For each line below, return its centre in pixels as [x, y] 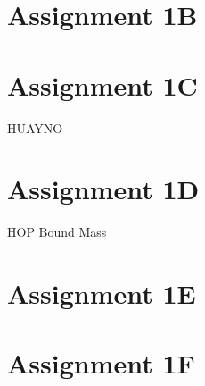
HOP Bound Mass [57, 232]
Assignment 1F [101, 363]
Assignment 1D [103, 189]
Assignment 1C [102, 84]
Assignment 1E [102, 293]
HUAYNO [35, 127]
